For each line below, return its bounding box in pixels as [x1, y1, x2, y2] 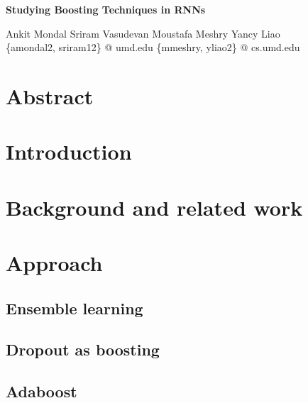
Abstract [6, 81, 94, 110]
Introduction [6, 137, 132, 166]
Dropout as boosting [6, 338, 160, 360]
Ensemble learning [6, 297, 143, 319]
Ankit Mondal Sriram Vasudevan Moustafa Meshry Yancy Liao [6, 26, 280, 40]
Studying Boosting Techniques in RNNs [6, 2, 206, 16]
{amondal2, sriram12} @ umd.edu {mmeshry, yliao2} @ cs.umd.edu [6, 40, 300, 55]
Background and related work [6, 192, 303, 221]
